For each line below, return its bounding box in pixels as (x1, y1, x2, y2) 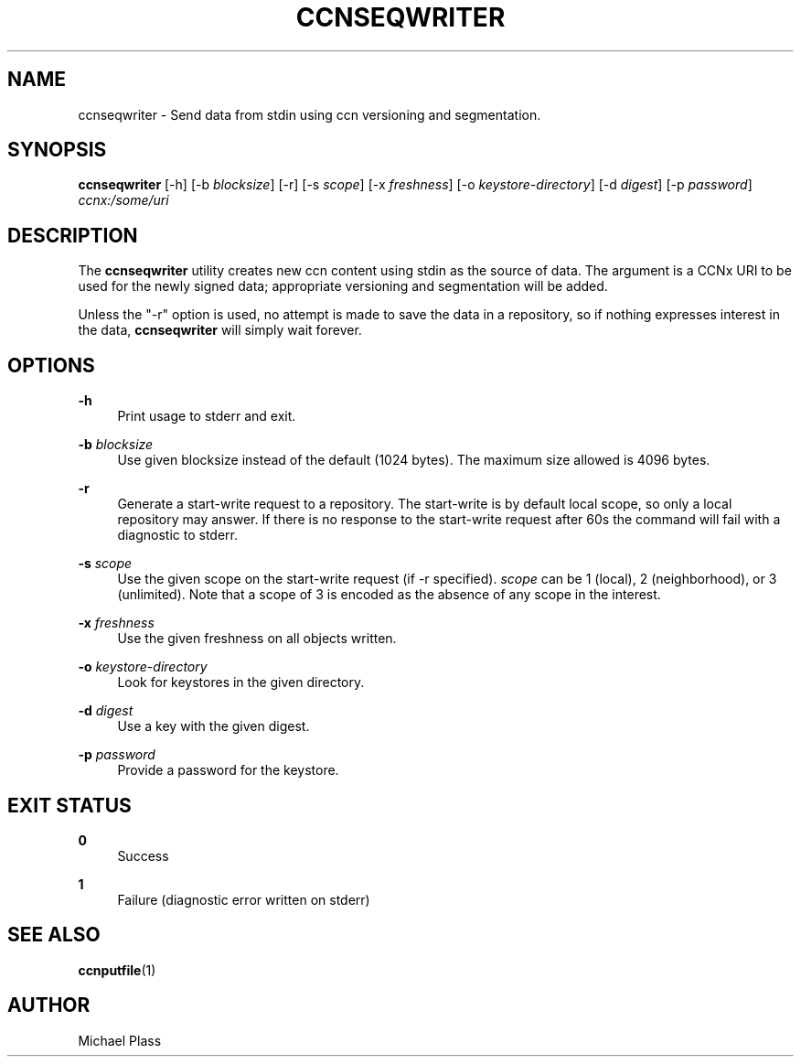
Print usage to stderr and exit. (117, 408, 296, 425)
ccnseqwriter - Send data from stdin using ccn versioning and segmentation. (78, 106, 541, 123)
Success (117, 847, 169, 864)
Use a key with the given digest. (117, 718, 310, 735)
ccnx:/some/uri (78, 192, 169, 209)
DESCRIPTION (7, 223, 138, 247)
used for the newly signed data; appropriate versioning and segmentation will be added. (78, 278, 608, 295)
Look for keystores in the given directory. (117, 674, 365, 691)
